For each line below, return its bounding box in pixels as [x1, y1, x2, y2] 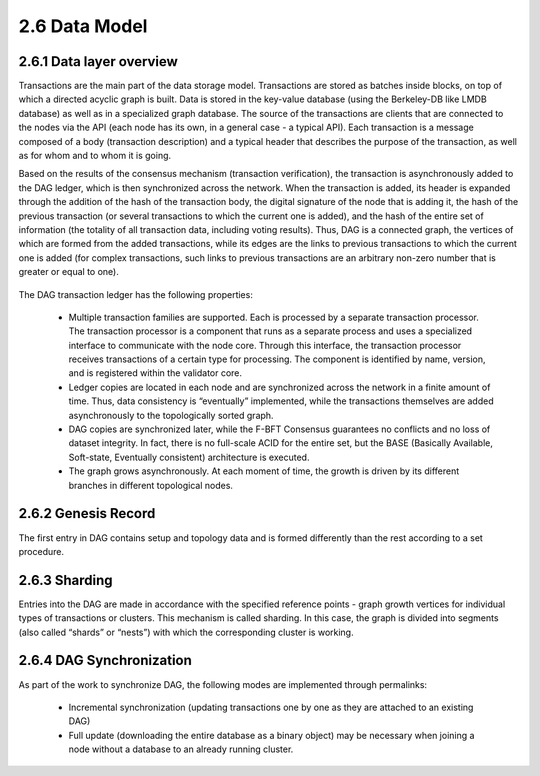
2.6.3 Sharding [18, 571, 114, 589]
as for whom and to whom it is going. [18, 150, 172, 162]
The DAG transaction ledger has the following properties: [18, 288, 254, 300]
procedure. [18, 545, 65, 557]
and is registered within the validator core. [68, 367, 243, 379]
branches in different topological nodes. [68, 479, 234, 491]
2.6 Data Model [18, 15, 148, 37]
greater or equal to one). [18, 266, 119, 278]
